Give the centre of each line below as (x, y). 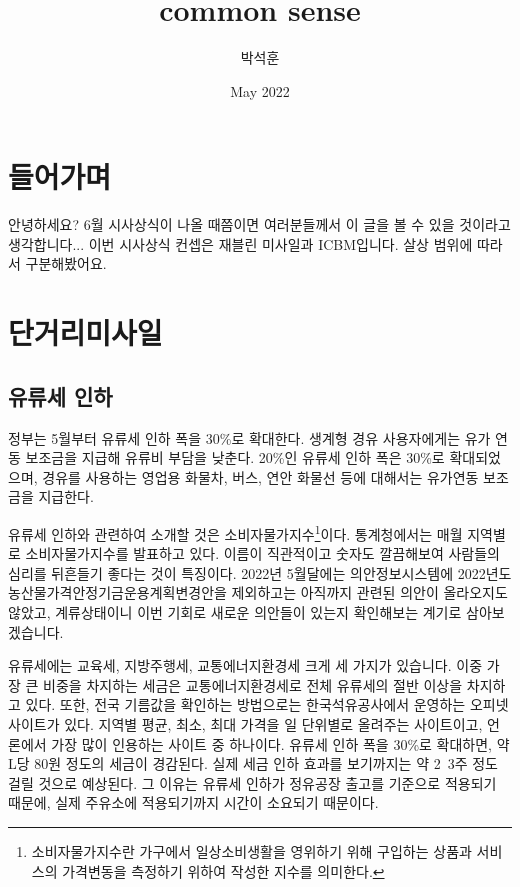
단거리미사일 (85, 332)
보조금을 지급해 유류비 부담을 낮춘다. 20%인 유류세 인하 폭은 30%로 (235, 457)
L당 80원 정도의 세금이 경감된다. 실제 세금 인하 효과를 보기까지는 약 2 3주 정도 (253, 763)
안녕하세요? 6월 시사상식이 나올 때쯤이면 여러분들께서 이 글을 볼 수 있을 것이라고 (259, 224)
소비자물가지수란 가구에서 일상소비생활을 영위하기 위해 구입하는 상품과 (251, 850)
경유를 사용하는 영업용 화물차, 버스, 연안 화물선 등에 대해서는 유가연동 (260, 476)
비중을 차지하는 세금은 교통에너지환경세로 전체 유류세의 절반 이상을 (253, 684)
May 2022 (260, 90)
